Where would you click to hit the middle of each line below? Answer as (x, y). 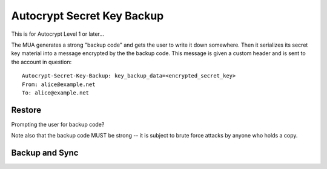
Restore (26, 110)
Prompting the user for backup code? (58, 124)
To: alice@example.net (56, 93)
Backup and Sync (45, 153)
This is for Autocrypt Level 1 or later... (58, 34)
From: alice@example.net (59, 84)
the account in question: (41, 62)
